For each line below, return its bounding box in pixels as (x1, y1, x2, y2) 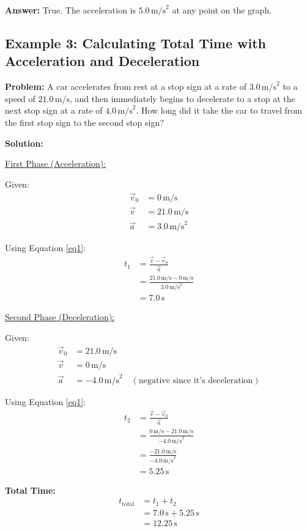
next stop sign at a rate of (5, 104, 103, 117)
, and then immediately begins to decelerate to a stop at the (69, 92, 295, 104)
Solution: (5, 136, 43, 149)
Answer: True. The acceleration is (5, 4, 136, 16)
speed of (5, 92, 35, 104)
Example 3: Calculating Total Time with (5, 33, 267, 52)
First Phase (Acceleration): (5, 157, 106, 170)
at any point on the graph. (172, 4, 272, 16)
